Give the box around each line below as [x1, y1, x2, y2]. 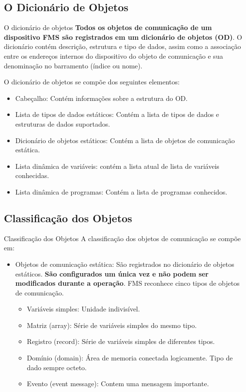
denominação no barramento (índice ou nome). [4, 60, 142, 70]
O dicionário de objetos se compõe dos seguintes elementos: [4, 77, 180, 87]
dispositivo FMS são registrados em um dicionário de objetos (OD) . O [4, 32, 242, 42]
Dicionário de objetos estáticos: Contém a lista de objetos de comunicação [15, 135, 235, 145]
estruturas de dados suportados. [15, 118, 110, 129]
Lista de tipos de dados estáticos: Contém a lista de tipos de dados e [15, 109, 219, 119]
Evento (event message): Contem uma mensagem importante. [27, 378, 209, 389]
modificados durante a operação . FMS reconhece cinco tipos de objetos [15, 278, 240, 288]
